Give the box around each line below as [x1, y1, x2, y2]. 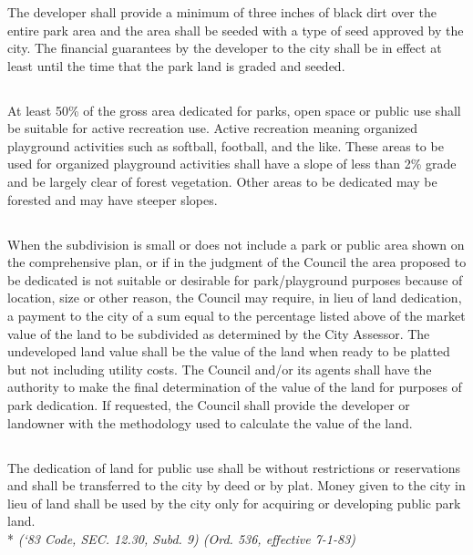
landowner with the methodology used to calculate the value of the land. [7, 413, 413, 432]
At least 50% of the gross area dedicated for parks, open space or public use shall [7, 100, 461, 119]
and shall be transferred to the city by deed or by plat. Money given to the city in [7, 476, 466, 495]
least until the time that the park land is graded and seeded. [7, 56, 345, 75]
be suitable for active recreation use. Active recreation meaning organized [7, 118, 417, 138]
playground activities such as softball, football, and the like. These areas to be [7, 136, 444, 155]
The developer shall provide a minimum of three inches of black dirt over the [7, 2, 437, 21]
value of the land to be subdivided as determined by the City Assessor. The [7, 324, 430, 343]
